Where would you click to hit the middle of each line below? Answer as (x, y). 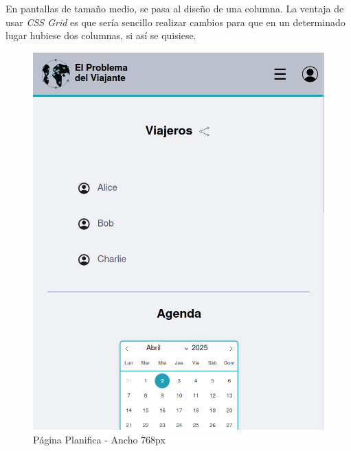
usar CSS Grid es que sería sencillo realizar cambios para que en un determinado (175, 22)
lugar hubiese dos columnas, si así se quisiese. (101, 35)
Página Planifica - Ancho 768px (99, 439)
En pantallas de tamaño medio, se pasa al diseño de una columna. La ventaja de (175, 8)
